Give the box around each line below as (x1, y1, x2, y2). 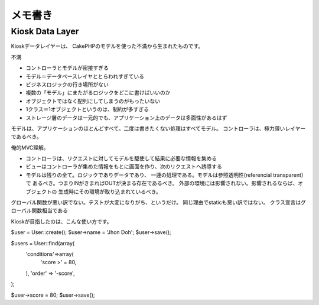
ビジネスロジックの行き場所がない (25, 80, 109, 88)
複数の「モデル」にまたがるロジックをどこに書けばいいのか (25, 89, 171, 96)
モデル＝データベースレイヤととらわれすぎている (25, 73, 145, 80)
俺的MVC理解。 (11, 144, 50, 151)
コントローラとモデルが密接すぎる (25, 64, 109, 72)
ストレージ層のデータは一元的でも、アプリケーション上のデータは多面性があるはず (25, 114, 227, 121)
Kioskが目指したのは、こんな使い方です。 (11, 218, 112, 225)
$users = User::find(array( (11, 239, 75, 246)
